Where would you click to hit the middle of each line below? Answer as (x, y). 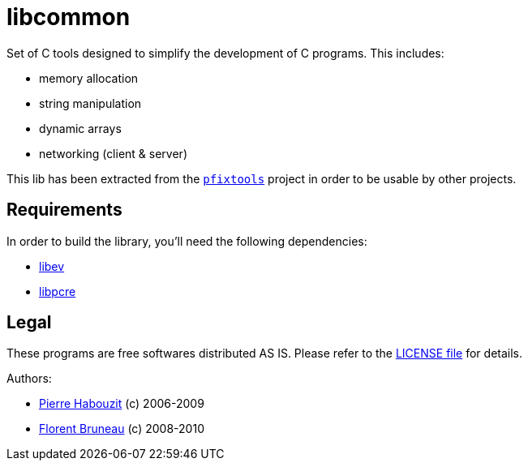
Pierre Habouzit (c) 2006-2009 (122, 404)
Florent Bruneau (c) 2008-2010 (122, 429)
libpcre (58, 291)
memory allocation (89, 78)
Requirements (64, 210)
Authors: (29, 379)
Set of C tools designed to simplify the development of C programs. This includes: (225, 53)
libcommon (69, 17)
